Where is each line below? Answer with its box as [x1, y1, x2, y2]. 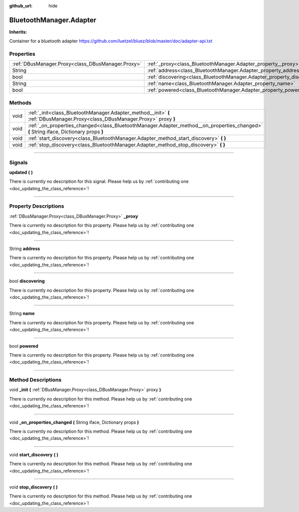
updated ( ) [9, 169, 33, 175]
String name [9, 310, 35, 316]
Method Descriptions [9, 377, 62, 384]
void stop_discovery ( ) [9, 484, 58, 490]
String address [9, 246, 40, 252]
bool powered [9, 343, 38, 349]
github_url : [9, 3, 32, 8]
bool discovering [9, 278, 45, 284]
